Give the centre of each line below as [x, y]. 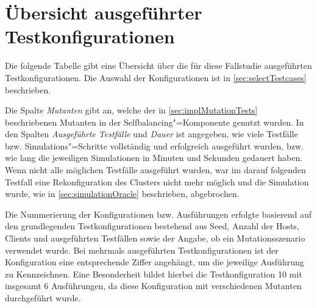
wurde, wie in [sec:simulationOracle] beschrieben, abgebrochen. [122, 194]
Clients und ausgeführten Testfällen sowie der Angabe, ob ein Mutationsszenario [155, 238]
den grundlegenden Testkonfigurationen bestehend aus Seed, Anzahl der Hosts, [152, 226]
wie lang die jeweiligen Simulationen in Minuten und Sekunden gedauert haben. [154, 158]
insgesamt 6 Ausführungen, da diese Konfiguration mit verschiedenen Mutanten [153, 286]
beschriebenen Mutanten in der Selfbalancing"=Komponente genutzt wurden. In [155, 122]
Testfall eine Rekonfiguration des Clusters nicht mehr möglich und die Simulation [157, 181]
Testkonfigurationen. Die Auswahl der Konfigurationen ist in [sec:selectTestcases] [156, 77]
